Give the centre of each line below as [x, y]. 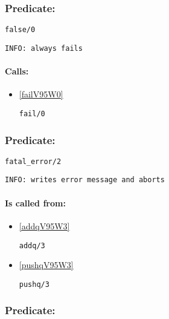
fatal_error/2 [33, 161]
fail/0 [32, 113]
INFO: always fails [44, 48]
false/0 [20, 30]
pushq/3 [34, 284]
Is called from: [35, 202]
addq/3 [32, 245]
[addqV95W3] [44, 225]
